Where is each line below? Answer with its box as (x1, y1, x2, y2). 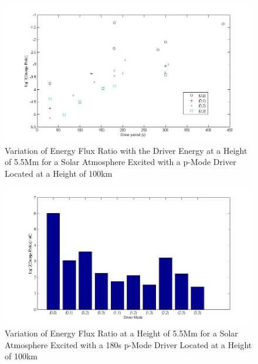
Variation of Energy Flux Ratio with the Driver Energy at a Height (5, 144, 247, 156)
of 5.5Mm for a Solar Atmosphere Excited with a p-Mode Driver (5, 156, 236, 168)
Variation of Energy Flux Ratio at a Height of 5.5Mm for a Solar (5, 327, 238, 339)
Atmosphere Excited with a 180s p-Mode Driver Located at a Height (5, 338, 252, 350)
